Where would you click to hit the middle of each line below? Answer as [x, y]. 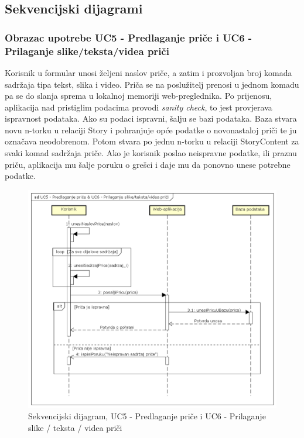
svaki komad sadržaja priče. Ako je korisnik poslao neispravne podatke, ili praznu [151, 153]
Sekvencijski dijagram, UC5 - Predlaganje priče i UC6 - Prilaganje [147, 416]
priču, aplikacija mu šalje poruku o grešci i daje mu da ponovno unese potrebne [148, 164]
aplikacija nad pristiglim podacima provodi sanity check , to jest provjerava [139, 107]
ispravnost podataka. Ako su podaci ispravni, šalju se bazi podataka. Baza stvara [151, 118]
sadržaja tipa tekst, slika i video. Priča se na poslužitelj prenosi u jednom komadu [152, 84]
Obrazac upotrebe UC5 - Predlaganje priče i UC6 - [129, 37]
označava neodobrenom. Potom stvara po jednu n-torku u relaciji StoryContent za [152, 141]
